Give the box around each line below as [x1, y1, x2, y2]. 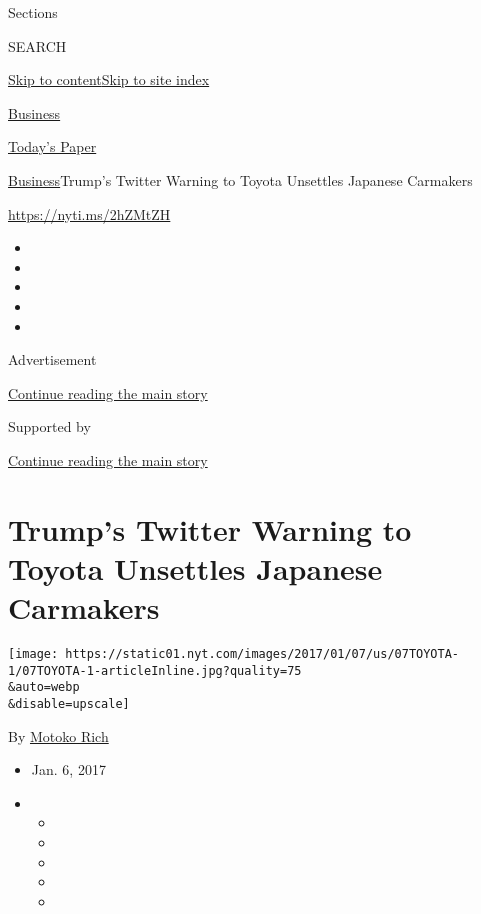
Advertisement [8, 349, 97, 370]
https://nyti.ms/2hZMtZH [8, 203, 171, 224]
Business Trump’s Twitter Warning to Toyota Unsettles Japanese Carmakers [8, 169, 473, 190]
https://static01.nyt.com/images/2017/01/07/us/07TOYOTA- [65, 647, 460, 661]
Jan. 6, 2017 [31, 759, 106, 780]
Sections [8, 2, 58, 22]
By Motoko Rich [8, 725, 109, 746]
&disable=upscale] [8, 696, 130, 711]
